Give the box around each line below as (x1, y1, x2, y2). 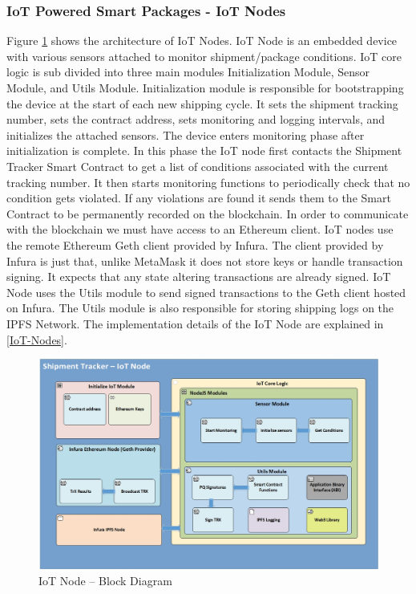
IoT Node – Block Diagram (38, 572, 172, 588)
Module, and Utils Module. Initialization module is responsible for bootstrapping (6, 79, 404, 96)
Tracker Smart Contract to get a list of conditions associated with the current (6, 157, 389, 174)
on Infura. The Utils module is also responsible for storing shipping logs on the (6, 299, 394, 316)
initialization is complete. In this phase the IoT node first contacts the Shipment (6, 142, 402, 159)
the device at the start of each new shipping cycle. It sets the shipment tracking (6, 95, 398, 112)
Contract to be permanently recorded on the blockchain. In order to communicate (6, 205, 409, 222)
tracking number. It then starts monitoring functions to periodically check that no (6, 173, 410, 190)
